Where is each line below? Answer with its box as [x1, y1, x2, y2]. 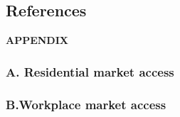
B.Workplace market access [6, 95, 166, 113]
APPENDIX [6, 33, 68, 48]
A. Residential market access [6, 62, 174, 80]
